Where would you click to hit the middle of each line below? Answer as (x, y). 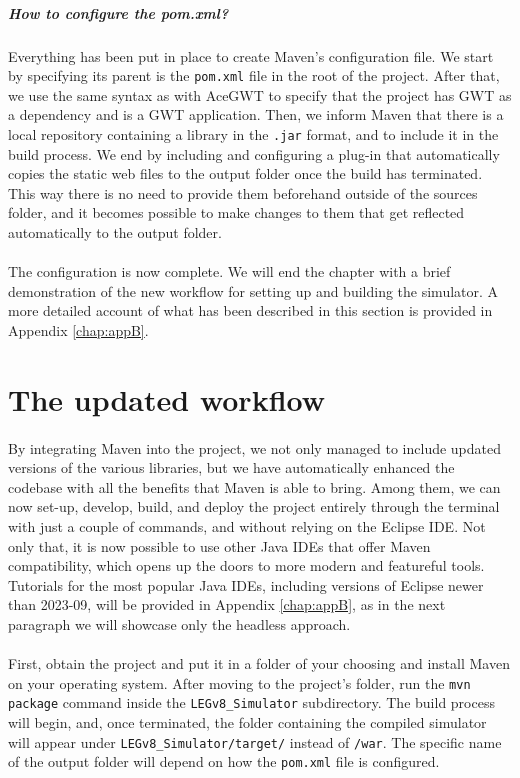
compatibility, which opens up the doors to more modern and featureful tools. (246, 565)
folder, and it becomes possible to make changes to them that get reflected (236, 212)
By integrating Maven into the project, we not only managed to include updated (255, 447)
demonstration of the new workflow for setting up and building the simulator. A (253, 290)
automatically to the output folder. (115, 232)
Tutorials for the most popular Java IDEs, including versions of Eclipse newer (246, 584)
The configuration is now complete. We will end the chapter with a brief (229, 271)
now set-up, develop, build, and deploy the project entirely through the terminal (254, 506)
